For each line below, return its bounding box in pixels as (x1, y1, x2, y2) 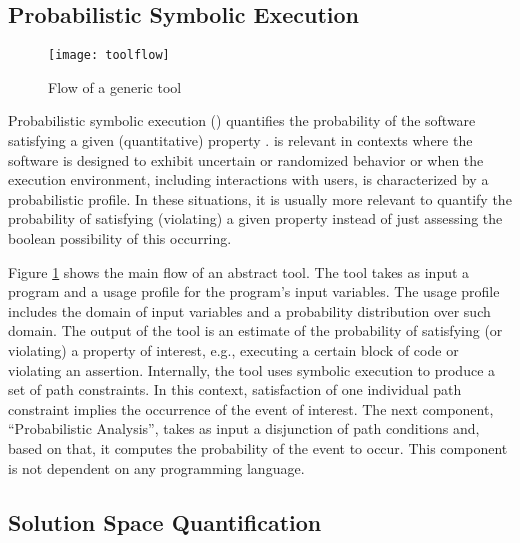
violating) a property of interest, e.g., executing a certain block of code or (8, 339, 459, 360)
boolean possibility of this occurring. (8, 228, 232, 249)
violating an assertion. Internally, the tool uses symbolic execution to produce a (8, 359, 496, 380)
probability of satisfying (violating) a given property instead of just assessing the (8, 208, 503, 229)
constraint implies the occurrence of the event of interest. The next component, (8, 398, 494, 419)
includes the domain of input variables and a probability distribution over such (8, 300, 491, 321)
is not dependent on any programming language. (8, 457, 305, 478)
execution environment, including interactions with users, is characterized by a (8, 169, 489, 190)
